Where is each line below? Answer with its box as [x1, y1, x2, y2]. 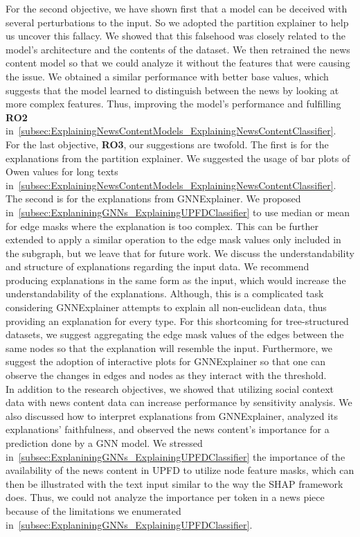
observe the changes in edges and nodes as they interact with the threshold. [6, 368, 327, 382]
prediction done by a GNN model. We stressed [6, 436, 203, 450]
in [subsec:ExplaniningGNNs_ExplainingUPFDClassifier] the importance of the [6, 449, 345, 464]
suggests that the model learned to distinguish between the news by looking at [6, 82, 339, 97]
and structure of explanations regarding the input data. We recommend [6, 259, 309, 274]
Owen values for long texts [6, 164, 118, 179]
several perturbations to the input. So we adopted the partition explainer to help [6, 15, 349, 29]
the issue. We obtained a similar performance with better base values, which [6, 69, 329, 83]
